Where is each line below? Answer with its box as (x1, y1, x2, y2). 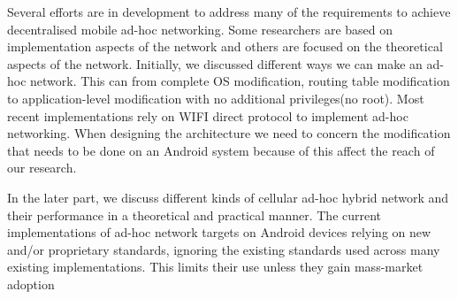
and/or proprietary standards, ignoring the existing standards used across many (7, 240, 440, 258)
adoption (7, 274, 55, 293)
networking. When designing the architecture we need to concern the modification (7, 124, 451, 142)
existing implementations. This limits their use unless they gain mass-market (7, 257, 424, 276)
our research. (7, 158, 77, 177)
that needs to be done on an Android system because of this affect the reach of (7, 141, 435, 159)
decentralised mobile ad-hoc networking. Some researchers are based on (7, 19, 393, 38)
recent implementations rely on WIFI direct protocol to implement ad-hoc (7, 106, 408, 125)
